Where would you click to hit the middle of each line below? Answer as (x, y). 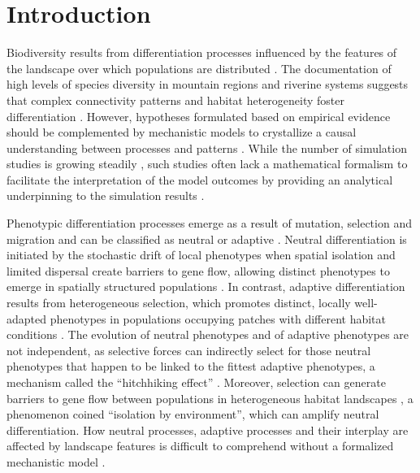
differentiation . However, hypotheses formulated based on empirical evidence (199, 116)
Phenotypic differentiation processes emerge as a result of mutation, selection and (209, 223)
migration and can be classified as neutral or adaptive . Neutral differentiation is (207, 239)
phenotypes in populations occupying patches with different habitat (218, 318)
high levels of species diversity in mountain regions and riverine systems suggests (208, 84)
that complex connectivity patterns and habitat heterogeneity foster (176, 100)
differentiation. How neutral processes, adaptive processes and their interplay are (208, 430)
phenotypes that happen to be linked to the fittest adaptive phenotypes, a (191, 366)
